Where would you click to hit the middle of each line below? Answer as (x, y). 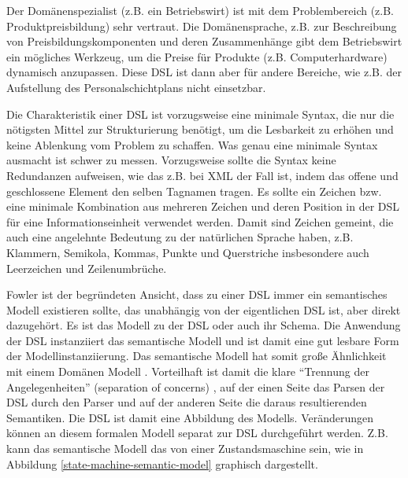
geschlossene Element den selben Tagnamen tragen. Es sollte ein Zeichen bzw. (194, 191)
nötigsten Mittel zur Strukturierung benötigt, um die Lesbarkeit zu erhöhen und (200, 129)
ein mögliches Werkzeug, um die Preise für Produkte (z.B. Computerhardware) (197, 56)
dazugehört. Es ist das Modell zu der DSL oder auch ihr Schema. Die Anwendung (204, 325)
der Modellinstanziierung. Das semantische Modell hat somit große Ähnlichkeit (197, 356)
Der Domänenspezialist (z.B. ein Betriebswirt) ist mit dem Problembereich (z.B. (200, 10)
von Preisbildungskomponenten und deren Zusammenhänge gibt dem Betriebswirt (204, 41)
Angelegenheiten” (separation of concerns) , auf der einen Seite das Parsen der (196, 386)
